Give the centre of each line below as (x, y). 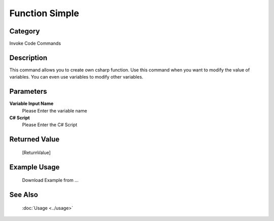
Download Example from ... (50, 180)
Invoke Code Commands (35, 44)
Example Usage (35, 167)
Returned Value (35, 139)
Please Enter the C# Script (50, 125)
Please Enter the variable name (55, 110)
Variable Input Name (31, 103)
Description (28, 58)
